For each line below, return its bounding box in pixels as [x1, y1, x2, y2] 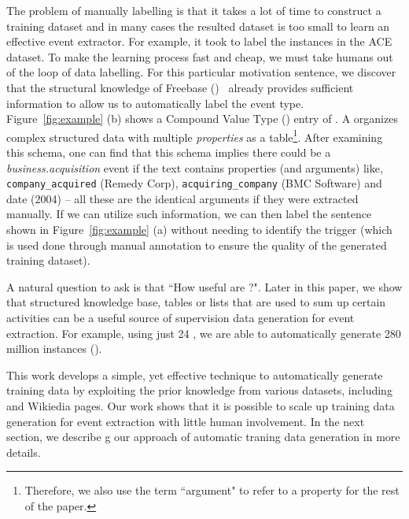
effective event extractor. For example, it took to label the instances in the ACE [6, 33, 392, 50]
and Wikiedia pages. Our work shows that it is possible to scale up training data [6, 397, 395, 413]
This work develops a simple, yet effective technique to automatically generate [6, 366, 383, 383]
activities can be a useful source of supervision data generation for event [6, 310, 355, 325]
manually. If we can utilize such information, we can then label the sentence [6, 206, 372, 222]
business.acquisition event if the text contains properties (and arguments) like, [6, 159, 383, 176]
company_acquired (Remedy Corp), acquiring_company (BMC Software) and [6, 175, 382, 191]
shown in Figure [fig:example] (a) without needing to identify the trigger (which [6, 221, 392, 238]
